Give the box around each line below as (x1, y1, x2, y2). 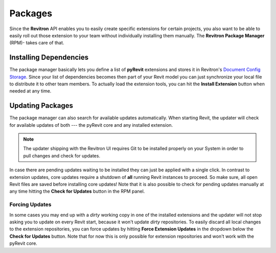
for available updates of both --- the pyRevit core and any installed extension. (9, 122, 173, 128)
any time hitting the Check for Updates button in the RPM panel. (9, 188, 145, 194)
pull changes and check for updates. (23, 152, 101, 158)
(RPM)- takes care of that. (9, 40, 64, 46)
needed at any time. (9, 88, 52, 94)
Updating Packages (9, 101, 74, 110)
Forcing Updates (9, 201, 52, 208)
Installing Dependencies (9, 53, 89, 62)
